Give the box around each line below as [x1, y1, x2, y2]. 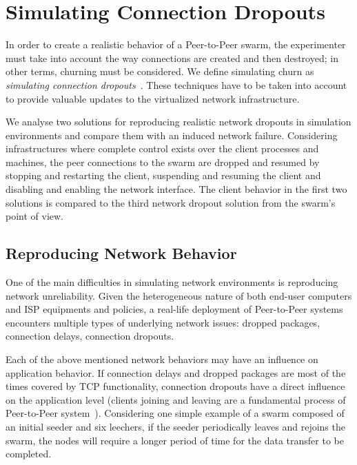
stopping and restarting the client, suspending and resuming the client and [6, 168, 321, 183]
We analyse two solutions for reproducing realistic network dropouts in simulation [6, 114, 351, 129]
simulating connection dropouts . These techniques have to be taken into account [6, 77, 347, 92]
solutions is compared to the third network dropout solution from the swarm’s [6, 195, 336, 209]
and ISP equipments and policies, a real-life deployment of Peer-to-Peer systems [6, 302, 343, 316]
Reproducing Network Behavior [6, 242, 237, 264]
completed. [6, 446, 52, 461]
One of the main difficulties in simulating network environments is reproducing [6, 275, 338, 289]
